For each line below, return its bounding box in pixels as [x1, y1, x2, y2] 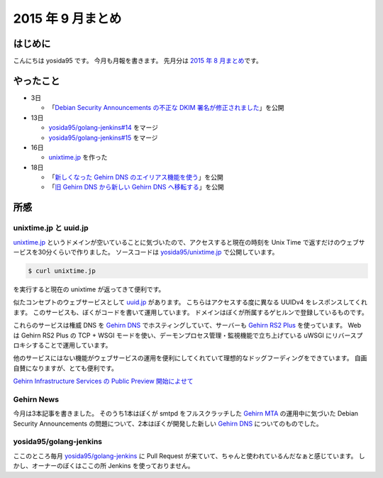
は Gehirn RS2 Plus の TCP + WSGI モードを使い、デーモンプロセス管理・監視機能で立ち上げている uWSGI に [13, 330, 333, 340]
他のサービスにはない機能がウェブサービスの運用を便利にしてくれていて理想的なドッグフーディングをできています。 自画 [13, 354, 367, 362]
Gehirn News [13, 394, 60, 404]
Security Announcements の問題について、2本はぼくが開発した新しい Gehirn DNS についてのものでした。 [13, 419, 323, 428]
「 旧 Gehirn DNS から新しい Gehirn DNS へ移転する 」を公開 [48, 183, 224, 191]
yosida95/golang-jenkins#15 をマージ [48, 133, 158, 142]
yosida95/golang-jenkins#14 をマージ [48, 123, 159, 132]
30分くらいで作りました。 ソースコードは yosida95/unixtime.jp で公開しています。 [38, 248, 279, 257]
